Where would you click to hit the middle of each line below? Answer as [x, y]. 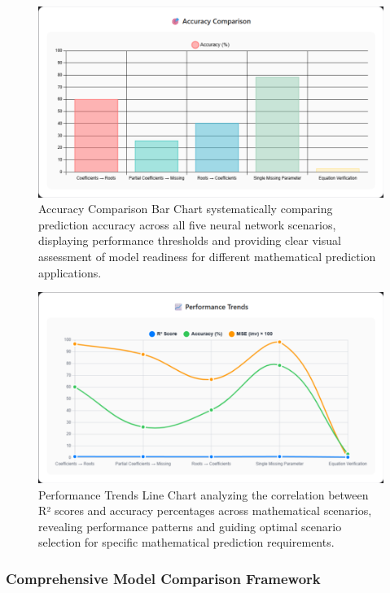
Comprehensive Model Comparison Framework [163, 578]
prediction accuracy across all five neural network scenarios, [187, 224]
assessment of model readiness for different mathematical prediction [207, 257]
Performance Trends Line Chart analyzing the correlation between [204, 494]
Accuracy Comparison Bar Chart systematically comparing [186, 209]
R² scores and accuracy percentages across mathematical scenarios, [205, 510]
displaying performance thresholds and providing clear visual [190, 240]
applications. [70, 272]
